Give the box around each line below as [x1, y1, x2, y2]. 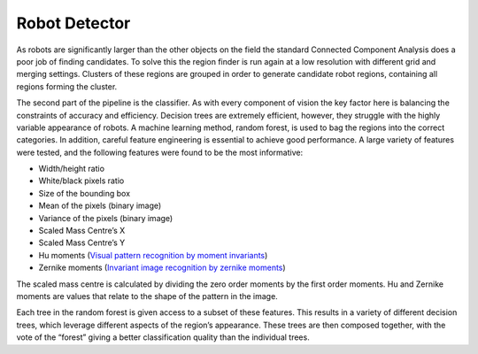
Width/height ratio [38, 164, 105, 174]
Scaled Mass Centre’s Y [38, 237, 126, 248]
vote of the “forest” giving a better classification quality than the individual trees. [16, 332, 310, 342]
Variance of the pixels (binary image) [38, 212, 173, 223]
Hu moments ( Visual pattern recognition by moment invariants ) [38, 250, 268, 260]
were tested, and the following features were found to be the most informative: [16, 147, 304, 158]
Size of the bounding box [38, 188, 131, 198]
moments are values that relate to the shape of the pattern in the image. [16, 290, 278, 301]
